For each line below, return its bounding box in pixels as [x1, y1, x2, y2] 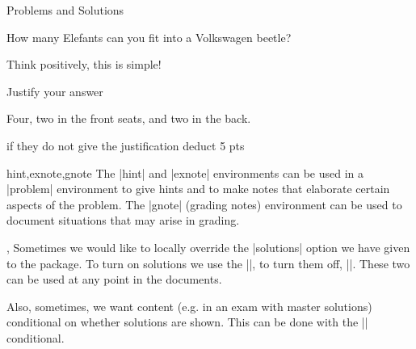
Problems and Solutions [6, 2, 124, 18]
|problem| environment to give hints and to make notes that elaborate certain [6, 180, 390, 197]
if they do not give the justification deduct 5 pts [6, 137, 245, 153]
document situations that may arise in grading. [6, 212, 240, 229]
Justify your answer [6, 82, 103, 99]
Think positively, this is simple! [6, 56, 162, 73]
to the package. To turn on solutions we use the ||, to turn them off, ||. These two [6, 254, 410, 271]
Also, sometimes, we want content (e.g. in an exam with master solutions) [6, 297, 372, 314]
